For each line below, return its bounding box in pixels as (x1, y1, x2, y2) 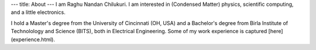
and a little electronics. (11, 9, 66, 16)
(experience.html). (11, 35, 56, 43)
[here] (268, 28, 283, 35)
